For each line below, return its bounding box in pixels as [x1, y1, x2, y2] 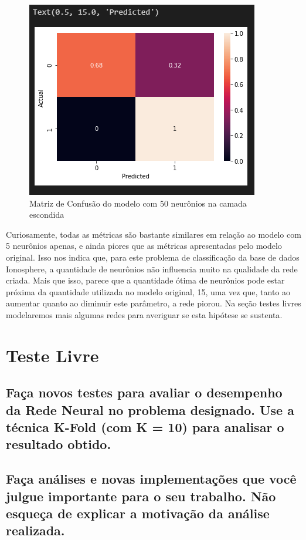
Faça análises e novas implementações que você [6, 470, 297, 488]
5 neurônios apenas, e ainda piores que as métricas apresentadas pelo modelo [6, 239, 282, 252]
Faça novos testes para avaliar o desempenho [6, 383, 283, 401]
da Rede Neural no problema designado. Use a [6, 400, 294, 419]
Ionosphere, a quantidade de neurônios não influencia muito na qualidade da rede [6, 262, 298, 275]
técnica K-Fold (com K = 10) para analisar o [6, 418, 284, 436]
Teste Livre [6, 343, 99, 367]
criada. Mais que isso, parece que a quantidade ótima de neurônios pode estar [6, 274, 285, 286]
